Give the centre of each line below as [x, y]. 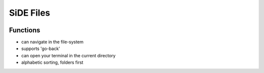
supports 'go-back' [41, 49]
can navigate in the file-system [53, 42]
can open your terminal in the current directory [68, 55]
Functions [25, 30]
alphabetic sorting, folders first [52, 62]
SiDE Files [30, 13]
